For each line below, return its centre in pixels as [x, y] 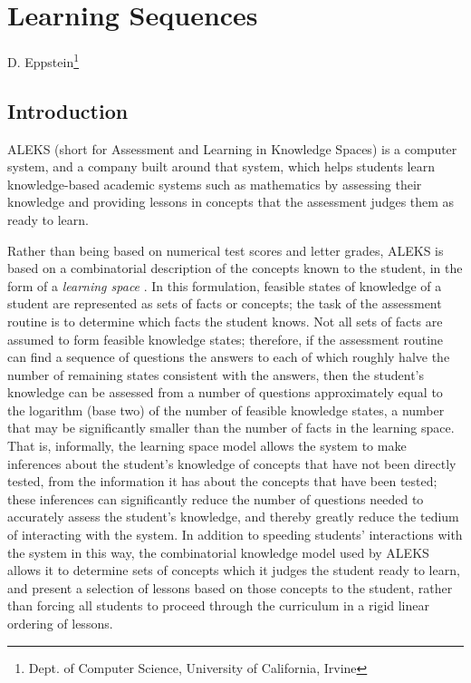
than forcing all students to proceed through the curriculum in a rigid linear [218, 605]
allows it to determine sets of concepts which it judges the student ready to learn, [234, 570]
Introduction [68, 110]
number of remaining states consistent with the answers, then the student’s [216, 374]
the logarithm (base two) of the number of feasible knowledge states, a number [226, 410]
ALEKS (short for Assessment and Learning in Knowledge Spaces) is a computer [232, 148]
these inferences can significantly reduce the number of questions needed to [216, 498]
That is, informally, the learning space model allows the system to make [207, 446]
